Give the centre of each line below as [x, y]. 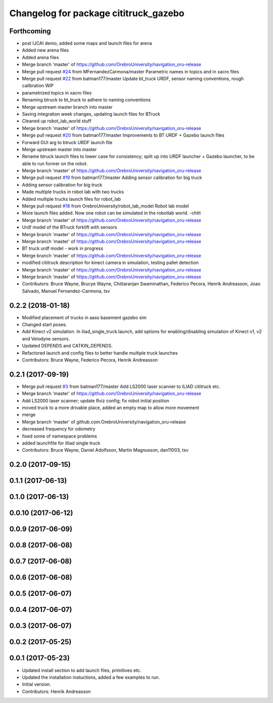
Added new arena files [45, 50]
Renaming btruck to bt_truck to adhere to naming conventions [86, 100]
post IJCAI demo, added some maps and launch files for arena [87, 43]
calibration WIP [38, 85]
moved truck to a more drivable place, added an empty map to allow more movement [111, 408]
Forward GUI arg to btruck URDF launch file [67, 142]
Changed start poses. [44, 325]
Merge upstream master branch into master [67, 107]
